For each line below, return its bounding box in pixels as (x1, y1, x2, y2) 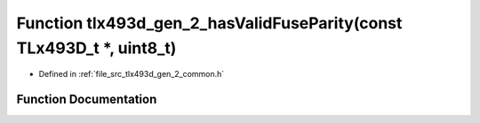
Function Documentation (16, 92, 157, 107)
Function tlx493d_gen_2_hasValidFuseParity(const (16, 13, 403, 33)
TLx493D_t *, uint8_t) (16, 38, 177, 58)
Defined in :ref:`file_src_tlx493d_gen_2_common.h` (38, 69, 225, 80)
